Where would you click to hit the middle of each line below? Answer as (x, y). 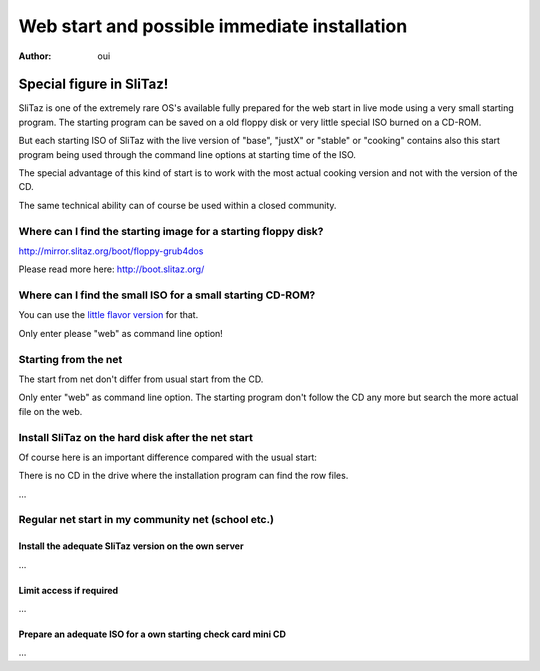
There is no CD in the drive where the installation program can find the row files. (183, 476)
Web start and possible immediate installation (213, 26)
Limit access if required (68, 590)
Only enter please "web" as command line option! (121, 333)
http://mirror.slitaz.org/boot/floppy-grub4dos (111, 251)
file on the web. (50, 411)
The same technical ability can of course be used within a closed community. (177, 205)
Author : (35, 56)
